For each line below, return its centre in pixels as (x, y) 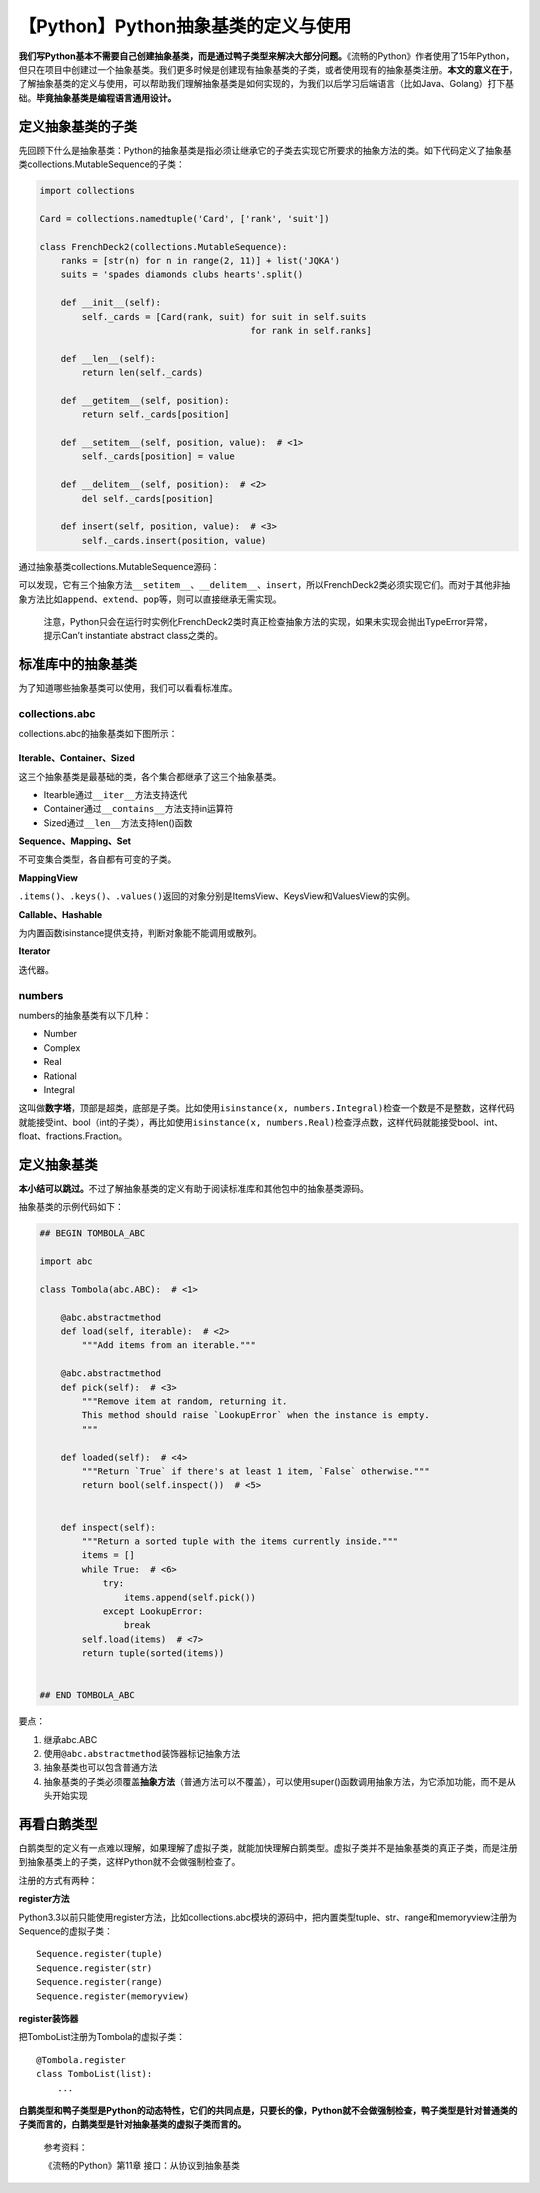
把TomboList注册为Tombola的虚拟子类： (101, 2037)
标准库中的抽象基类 (77, 664)
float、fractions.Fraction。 (73, 1136)
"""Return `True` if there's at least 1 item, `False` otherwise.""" (255, 1471)
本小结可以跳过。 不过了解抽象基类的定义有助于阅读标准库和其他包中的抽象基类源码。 (193, 1188)
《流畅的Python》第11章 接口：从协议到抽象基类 (141, 2166)
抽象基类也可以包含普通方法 (100, 1767)
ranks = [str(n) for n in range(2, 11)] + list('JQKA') (200, 260)
